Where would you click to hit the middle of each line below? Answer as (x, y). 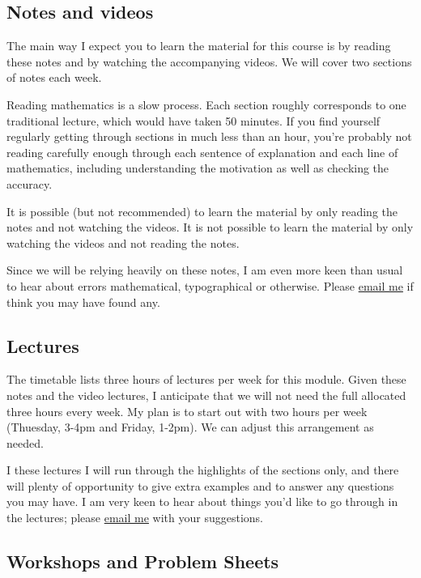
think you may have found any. (83, 302)
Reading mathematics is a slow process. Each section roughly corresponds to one (206, 104)
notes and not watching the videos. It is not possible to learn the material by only (210, 227)
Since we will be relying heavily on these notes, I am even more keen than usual (205, 270)
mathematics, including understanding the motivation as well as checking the (198, 168)
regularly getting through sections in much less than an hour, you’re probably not (209, 136)
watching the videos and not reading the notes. (123, 242)
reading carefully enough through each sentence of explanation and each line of (202, 152)
